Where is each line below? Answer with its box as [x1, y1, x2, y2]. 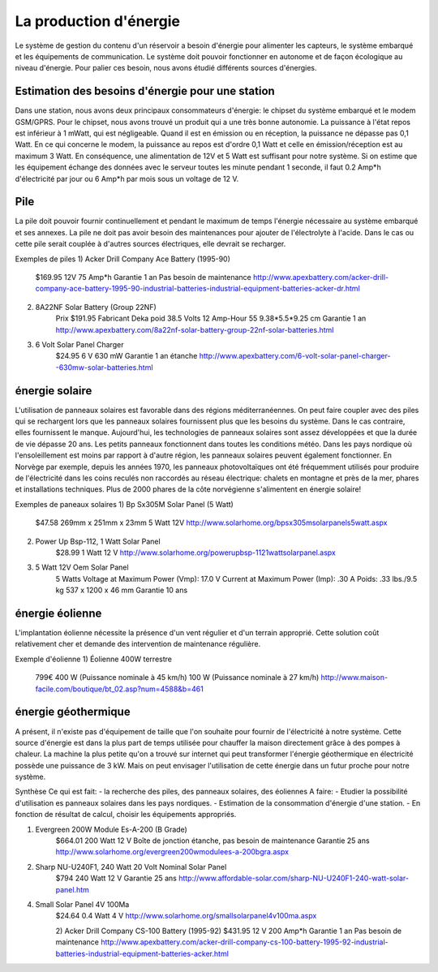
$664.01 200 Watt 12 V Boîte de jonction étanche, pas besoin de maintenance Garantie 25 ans [55, 836, 370, 845]
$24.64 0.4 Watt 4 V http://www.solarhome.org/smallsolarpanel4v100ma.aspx [55, 911, 317, 921]
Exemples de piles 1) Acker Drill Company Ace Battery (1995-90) [15, 254, 231, 264]
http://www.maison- [320, 673, 389, 682]
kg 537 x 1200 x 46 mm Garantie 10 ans [55, 585, 188, 596]
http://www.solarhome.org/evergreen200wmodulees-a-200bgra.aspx [55, 847, 290, 857]
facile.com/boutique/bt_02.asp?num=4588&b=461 [35, 684, 204, 694]
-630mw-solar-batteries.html [55, 362, 153, 372]
